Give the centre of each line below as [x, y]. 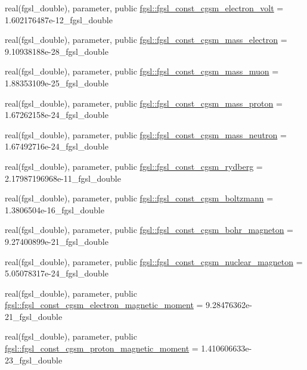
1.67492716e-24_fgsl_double [57, 146]
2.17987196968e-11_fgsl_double [63, 178]
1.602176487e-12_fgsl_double [59, 19]
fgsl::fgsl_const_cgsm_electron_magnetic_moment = [104, 305]
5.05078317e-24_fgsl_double [57, 273]
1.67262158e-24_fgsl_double [57, 115]
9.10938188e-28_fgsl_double [57, 51]
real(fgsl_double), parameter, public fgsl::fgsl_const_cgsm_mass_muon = [142, 71]
